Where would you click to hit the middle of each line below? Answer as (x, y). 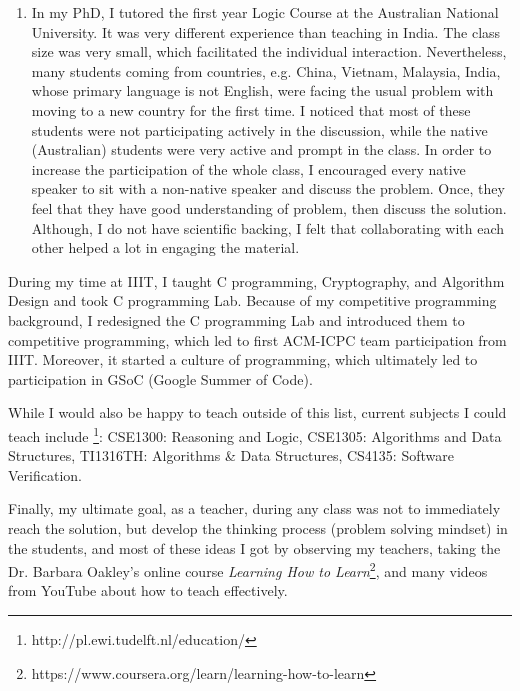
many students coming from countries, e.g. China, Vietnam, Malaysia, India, (266, 70)
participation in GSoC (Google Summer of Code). (160, 378)
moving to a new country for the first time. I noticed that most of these (251, 109)
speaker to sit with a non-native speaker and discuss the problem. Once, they (268, 188)
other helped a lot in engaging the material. (165, 247)
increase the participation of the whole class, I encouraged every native (248, 168)
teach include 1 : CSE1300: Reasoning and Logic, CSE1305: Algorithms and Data (255, 434)
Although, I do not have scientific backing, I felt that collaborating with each (268, 227)
